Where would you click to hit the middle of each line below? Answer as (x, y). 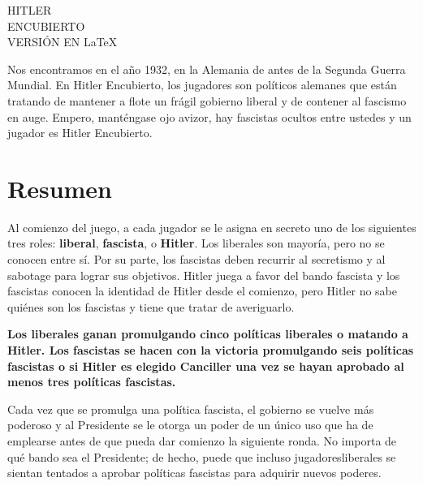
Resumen (60, 188)
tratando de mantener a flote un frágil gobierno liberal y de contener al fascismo (207, 100)
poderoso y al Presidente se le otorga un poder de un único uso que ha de (190, 425)
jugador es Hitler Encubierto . (80, 133)
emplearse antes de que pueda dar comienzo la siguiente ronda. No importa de (202, 441)
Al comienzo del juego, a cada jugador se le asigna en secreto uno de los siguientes (212, 227)
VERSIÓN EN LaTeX (63, 42)
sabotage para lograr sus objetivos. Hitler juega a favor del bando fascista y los (204, 275)
